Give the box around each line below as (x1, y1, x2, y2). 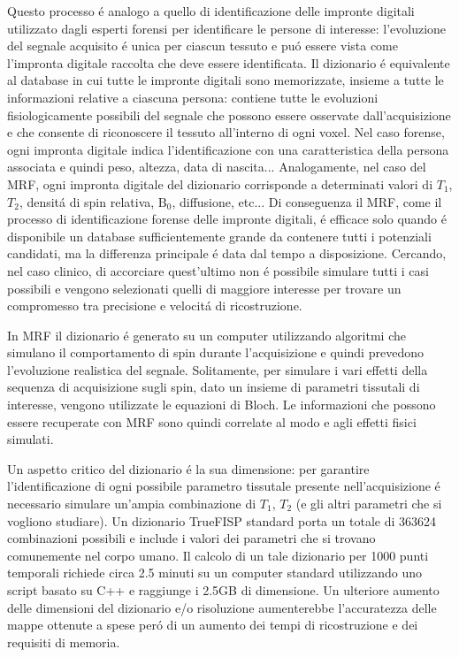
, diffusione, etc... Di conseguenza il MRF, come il (172, 192, 442, 210)
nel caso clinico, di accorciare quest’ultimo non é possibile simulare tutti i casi (7, 261, 429, 279)
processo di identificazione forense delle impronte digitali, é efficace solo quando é (7, 210, 447, 228)
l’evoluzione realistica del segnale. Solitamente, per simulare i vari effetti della (7, 360, 428, 378)
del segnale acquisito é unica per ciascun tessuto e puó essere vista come (7, 36, 398, 55)
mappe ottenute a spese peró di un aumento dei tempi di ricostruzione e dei (7, 615, 418, 634)
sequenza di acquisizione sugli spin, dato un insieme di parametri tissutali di (7, 378, 420, 396)
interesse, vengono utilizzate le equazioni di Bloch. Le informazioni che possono (7, 395, 436, 414)
